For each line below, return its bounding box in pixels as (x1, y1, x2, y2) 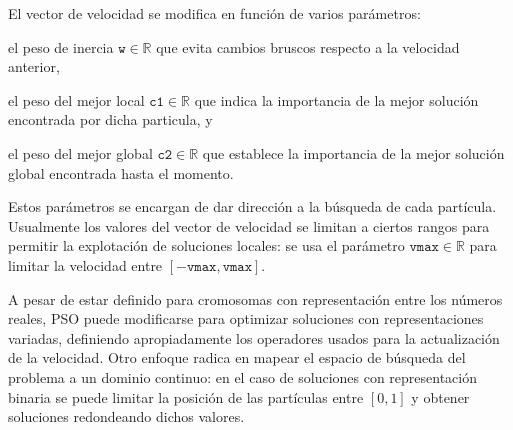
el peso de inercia (8, 36, 114, 57)
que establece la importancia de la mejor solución (202, 142, 505, 163)
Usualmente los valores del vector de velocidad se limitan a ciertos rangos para (8, 215, 490, 236)
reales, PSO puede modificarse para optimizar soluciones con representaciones (8, 308, 484, 329)
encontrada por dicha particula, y (8, 109, 213, 130)
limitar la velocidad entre (8, 254, 163, 275)
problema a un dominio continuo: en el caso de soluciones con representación (8, 366, 478, 387)
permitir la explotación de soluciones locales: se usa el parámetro (8, 235, 405, 256)
